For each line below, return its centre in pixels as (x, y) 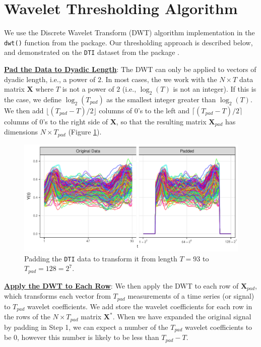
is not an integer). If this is (215, 89)
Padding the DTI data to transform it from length (101, 258)
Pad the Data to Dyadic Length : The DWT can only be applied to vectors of (130, 69)
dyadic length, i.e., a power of (50, 79)
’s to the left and (164, 111)
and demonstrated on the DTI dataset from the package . (92, 52)
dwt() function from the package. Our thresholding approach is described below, (128, 42)
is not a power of (88, 89)
